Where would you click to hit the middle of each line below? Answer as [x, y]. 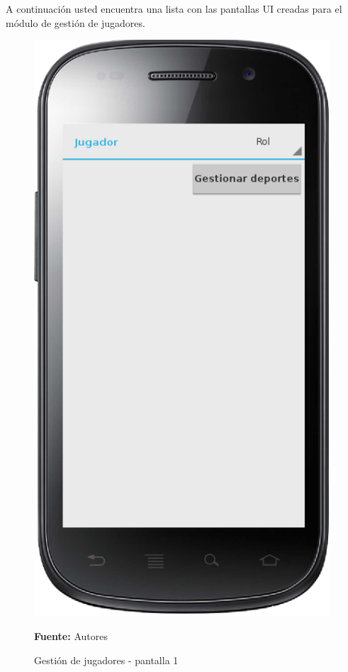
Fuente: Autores [71, 636]
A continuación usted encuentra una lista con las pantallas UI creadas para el [174, 9]
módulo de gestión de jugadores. [75, 22]
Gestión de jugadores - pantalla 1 [106, 660]
